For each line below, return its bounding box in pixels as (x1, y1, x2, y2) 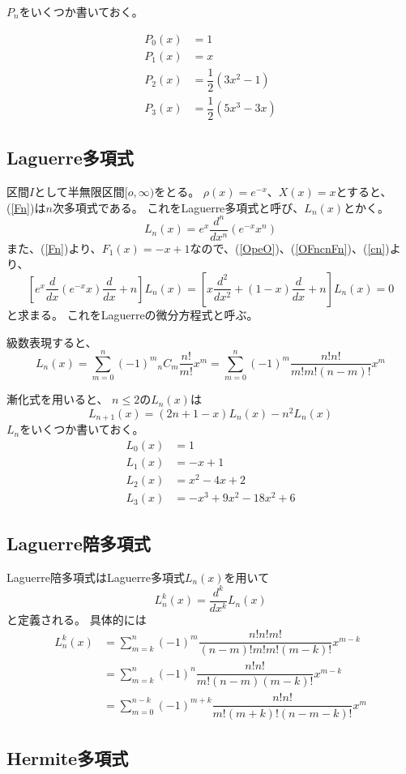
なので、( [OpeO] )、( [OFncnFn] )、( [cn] (190, 239, 386, 256)
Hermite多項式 (6, 745, 129, 770)
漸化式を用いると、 (6, 391, 109, 408)
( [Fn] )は (6, 199, 46, 216)
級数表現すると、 (6, 333, 97, 350)
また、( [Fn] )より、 (6, 239, 102, 256)
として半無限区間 (34, 183, 125, 200)
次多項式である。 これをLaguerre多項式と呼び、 (52, 199, 305, 216)
